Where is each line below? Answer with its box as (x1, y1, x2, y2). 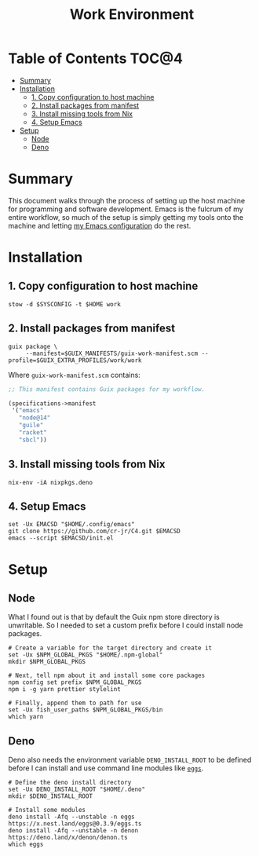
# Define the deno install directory (8, 779, 132, 787)
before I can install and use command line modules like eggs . (8, 763, 204, 773)
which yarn (8, 713, 44, 721)
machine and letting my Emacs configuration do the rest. (8, 221, 192, 230)
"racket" (18, 429, 47, 437)
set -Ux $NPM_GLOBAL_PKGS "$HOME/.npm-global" (8, 651, 163, 659)
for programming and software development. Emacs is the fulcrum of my (8, 204, 243, 214)
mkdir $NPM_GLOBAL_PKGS (8, 658, 86, 666)
